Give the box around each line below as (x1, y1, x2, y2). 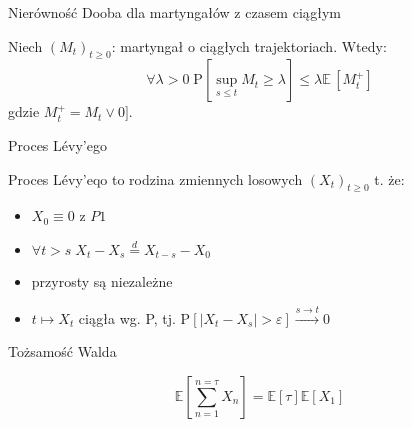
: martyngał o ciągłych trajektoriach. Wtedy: (111, 35, 387, 56)
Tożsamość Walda (8, 341, 117, 362)
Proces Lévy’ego (8, 134, 107, 155)
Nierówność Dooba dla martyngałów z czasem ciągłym (8, 2, 341, 22)
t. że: (374, 168, 405, 189)
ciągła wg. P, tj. (78, 307, 176, 328)
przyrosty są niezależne (31, 271, 173, 292)
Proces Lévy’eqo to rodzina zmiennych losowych (8, 168, 303, 189)
